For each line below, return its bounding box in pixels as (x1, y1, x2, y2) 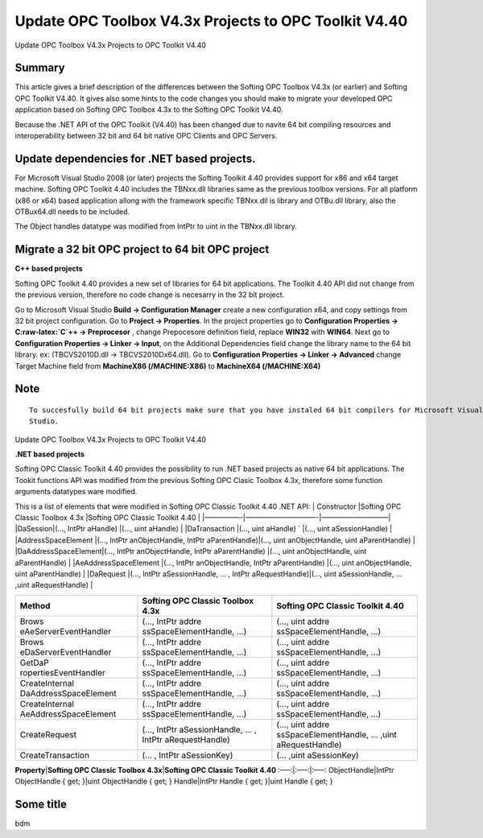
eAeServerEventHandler (19, 625, 112, 637)
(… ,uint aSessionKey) (276, 749, 360, 761)
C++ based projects (14, 264, 84, 274)
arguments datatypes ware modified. (14, 487, 138, 497)
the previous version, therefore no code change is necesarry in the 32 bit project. (14, 290, 285, 299)
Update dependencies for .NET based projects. (14, 151, 256, 165)
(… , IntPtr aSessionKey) (142, 749, 233, 761)
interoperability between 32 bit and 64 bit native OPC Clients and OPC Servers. (14, 131, 278, 141)
